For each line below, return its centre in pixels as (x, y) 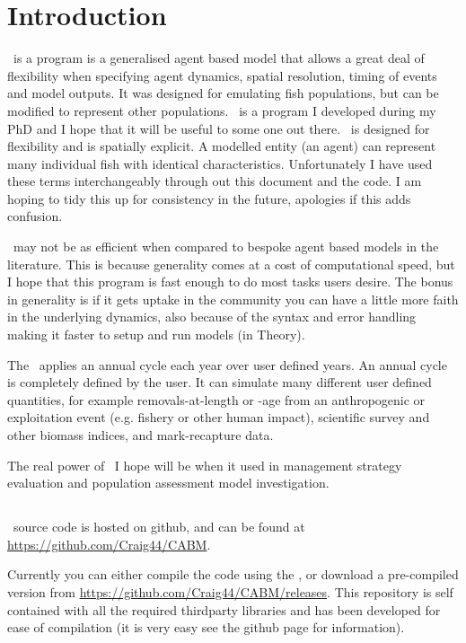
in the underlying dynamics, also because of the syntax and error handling (212, 317)
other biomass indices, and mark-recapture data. (141, 435)
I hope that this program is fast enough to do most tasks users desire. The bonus (230, 282)
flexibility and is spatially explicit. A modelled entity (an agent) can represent (222, 146)
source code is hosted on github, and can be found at (159, 527)
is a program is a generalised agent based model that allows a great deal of (219, 58)
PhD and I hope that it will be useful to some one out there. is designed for (219, 128)
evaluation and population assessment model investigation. (168, 483)
